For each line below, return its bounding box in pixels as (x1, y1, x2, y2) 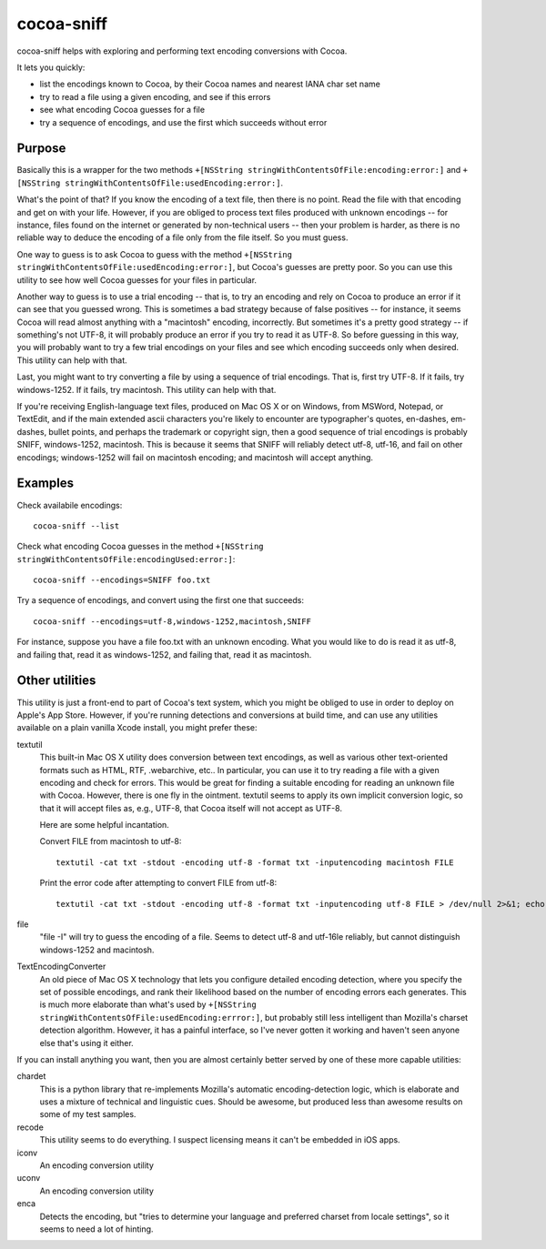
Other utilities (16, 673, 96, 689)
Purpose (16, 141, 66, 156)
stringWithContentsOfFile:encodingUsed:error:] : (16, 553, 236, 564)
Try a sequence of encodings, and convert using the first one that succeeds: (16, 595, 305, 606)
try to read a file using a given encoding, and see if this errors (39, 91, 271, 102)
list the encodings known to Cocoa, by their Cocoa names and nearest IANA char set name (39, 78, 381, 90)
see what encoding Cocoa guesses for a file (39, 105, 205, 116)
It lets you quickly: (16, 62, 86, 73)
